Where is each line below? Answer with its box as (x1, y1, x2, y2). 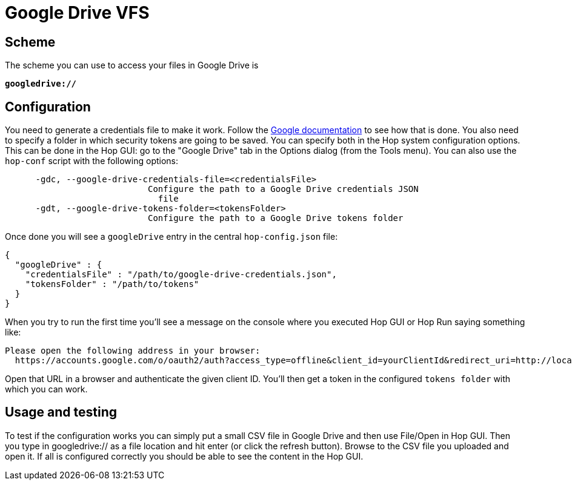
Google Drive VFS (5, 2, 150, 23)
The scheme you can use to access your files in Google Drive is (5, 60, 259, 71)
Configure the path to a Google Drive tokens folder (148, 213, 404, 223)
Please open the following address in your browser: (5, 346, 261, 356)
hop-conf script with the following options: (5, 156, 179, 167)
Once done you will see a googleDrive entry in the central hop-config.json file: (5, 231, 338, 242)
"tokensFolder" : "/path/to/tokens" (25, 279, 199, 289)
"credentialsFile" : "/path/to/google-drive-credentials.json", (25, 269, 337, 280)
